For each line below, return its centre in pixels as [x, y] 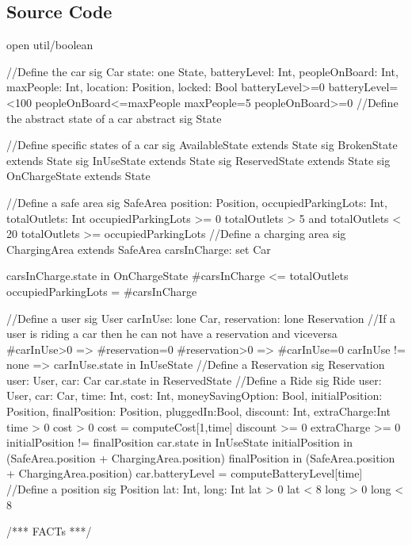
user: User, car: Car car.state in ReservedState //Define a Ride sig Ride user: [194, 380]
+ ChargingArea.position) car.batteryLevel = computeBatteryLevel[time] [185, 473]
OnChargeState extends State [78, 176]
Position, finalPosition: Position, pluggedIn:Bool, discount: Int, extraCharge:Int [199, 411]
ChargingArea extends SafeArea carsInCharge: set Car [139, 249]
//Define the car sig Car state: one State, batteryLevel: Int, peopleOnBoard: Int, [202, 71]
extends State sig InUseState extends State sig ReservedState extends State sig [198, 160]
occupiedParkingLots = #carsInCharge [102, 291]
